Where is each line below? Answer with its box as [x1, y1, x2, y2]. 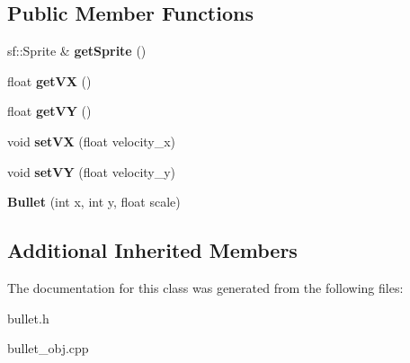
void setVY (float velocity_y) [7, 162, 176, 181]
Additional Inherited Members [7, 236, 298, 264]
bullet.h [7, 308, 49, 327]
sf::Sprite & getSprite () [7, 41, 147, 60]
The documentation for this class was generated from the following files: [7, 278, 404, 297]
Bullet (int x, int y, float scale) [7, 192, 181, 211]
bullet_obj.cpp [7, 339, 89, 358]
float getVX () [7, 71, 92, 90]
